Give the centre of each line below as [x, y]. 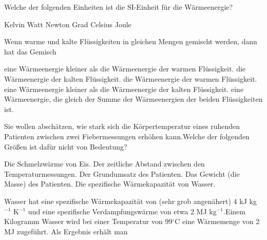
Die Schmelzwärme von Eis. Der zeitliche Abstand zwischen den [104, 164]
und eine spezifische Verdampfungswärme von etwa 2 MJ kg [122, 211]
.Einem [234, 211]
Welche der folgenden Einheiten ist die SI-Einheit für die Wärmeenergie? [119, 7]
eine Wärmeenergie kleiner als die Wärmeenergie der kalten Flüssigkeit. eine [124, 89]
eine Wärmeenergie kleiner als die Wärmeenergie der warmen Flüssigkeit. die [125, 69]
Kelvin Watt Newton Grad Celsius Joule [68, 24]
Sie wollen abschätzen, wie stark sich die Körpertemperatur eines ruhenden [122, 126]
